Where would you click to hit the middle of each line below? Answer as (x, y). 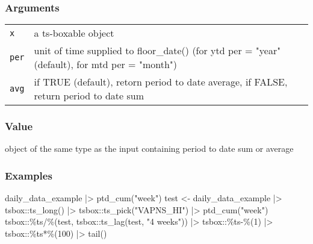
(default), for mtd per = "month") (105, 64)
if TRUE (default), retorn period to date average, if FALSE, (161, 82)
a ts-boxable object (74, 33)
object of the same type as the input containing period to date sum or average (149, 149)
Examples (29, 175)
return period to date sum (89, 96)
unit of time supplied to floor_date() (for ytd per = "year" (157, 51)
